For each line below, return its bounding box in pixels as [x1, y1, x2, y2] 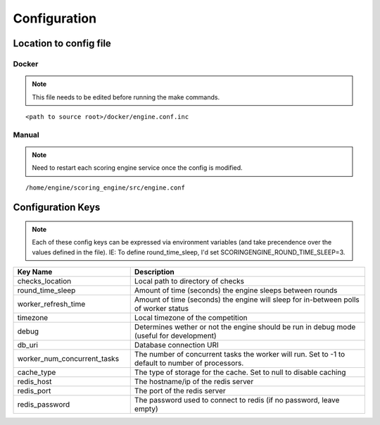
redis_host [17, 377, 52, 387]
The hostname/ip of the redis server [134, 377, 254, 387]
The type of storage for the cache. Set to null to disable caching [134, 367, 346, 377]
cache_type [17, 367, 56, 377]
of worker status [134, 304, 189, 314]
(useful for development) [134, 331, 217, 341]
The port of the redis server [134, 386, 227, 396]
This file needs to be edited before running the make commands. [32, 92, 220, 101]
